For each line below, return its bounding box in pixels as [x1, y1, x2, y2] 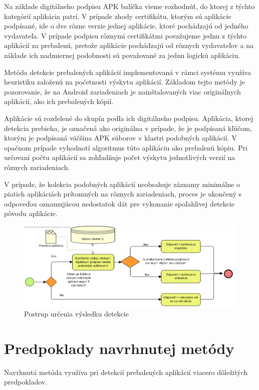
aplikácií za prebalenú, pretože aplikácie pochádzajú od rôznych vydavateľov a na [4, 40, 253, 50]
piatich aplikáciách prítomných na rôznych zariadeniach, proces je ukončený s [4, 188, 241, 199]
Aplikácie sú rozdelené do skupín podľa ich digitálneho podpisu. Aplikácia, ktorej [4, 112, 253, 123]
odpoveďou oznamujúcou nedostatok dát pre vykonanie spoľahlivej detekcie [4, 198, 234, 208]
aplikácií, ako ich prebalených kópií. [4, 96, 114, 106]
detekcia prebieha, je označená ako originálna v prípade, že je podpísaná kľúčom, [4, 122, 252, 133]
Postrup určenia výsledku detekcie [24, 308, 129, 318]
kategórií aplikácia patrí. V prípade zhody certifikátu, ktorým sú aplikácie [4, 10, 231, 21]
